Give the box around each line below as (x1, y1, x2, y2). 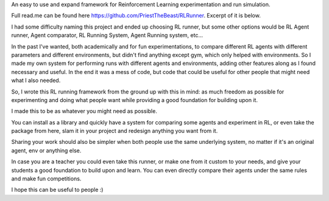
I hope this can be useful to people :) (11, 186, 104, 194)
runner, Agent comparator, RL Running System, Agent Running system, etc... (11, 32, 203, 39)
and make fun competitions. (11, 175, 82, 182)
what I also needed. (11, 77, 61, 84)
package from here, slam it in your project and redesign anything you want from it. (11, 128, 218, 135)
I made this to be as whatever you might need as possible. (11, 107, 158, 115)
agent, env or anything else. (11, 146, 82, 154)
